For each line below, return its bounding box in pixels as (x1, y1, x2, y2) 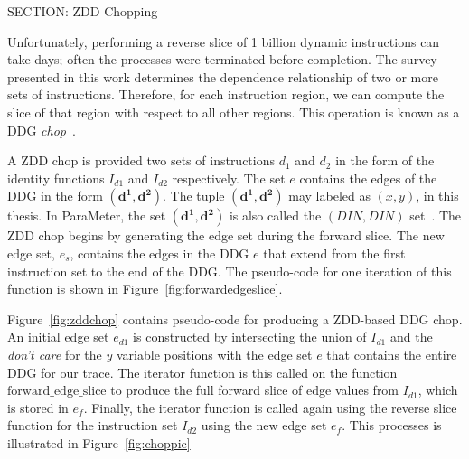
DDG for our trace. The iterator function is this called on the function (7, 362, 398, 381)
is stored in (7, 398, 69, 417)
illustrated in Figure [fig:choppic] (7, 433, 191, 452)
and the (389, 327, 433, 346)
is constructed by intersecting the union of (133, 327, 367, 346)
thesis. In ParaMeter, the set (7, 206, 166, 225)
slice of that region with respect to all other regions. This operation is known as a (7, 102, 460, 121)
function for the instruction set (7, 416, 178, 435)
